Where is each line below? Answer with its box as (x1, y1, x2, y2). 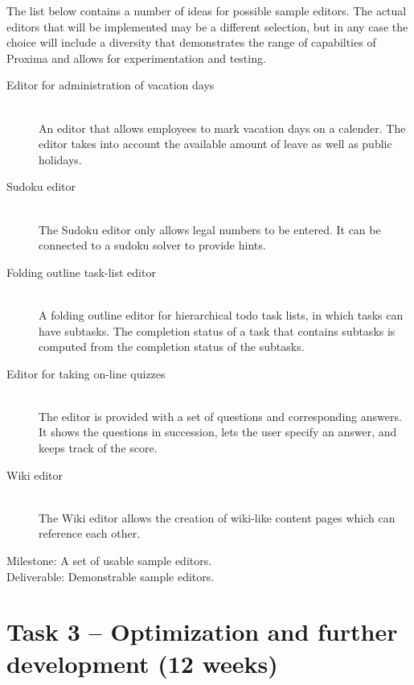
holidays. (39, 151, 82, 167)
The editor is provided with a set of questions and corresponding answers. (39, 407, 402, 424)
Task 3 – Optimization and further (6, 615, 398, 648)
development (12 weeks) (6, 646, 278, 679)
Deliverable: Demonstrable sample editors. (6, 567, 215, 584)
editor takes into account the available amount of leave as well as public (39, 135, 392, 152)
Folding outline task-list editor (6, 263, 156, 280)
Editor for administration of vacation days (6, 76, 215, 93)
